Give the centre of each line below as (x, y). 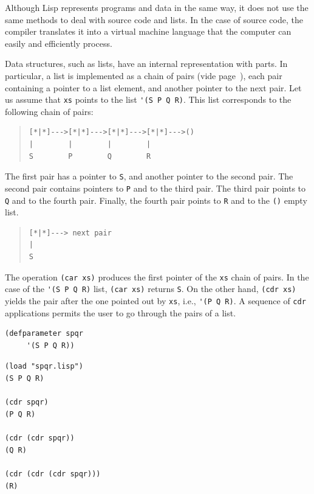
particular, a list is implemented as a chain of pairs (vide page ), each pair (144, 75)
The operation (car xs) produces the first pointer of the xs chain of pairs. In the (157, 277)
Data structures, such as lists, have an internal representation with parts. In (146, 64)
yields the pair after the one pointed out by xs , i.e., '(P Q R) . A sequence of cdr (155, 300)
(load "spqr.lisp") (44, 367)
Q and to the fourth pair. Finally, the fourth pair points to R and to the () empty (156, 200)
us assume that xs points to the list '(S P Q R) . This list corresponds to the (148, 99)
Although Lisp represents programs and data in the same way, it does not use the (157, 7)
